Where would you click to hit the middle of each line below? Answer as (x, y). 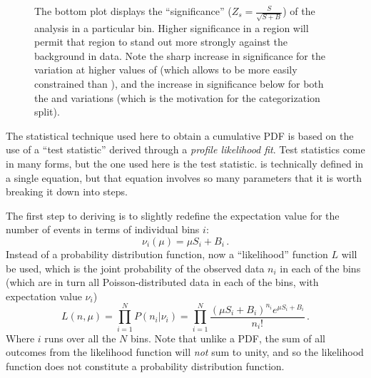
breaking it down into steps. (67, 191)
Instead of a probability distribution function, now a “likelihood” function (167, 254)
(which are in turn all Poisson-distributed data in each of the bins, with (162, 282)
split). (47, 112)
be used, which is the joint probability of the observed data (135, 268)
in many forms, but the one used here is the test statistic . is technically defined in (185, 164)
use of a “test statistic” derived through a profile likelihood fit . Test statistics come (185, 149)
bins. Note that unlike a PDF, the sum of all (228, 338)
